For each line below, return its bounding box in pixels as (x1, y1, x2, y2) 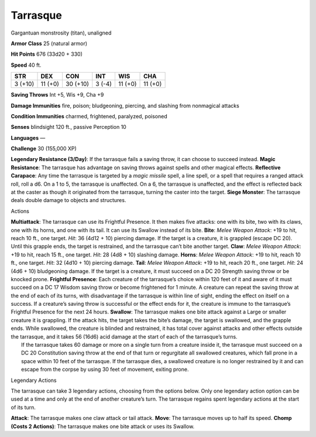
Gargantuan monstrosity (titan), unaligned (11, 29, 112, 36)
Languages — (11, 134, 46, 141)
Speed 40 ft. (11, 62, 42, 69)
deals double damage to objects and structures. (11, 197, 126, 204)
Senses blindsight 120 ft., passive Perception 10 (11, 124, 127, 131)
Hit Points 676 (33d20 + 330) (11, 50, 83, 58)
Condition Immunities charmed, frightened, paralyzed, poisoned (11, 112, 168, 120)
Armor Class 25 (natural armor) (11, 40, 88, 47)
